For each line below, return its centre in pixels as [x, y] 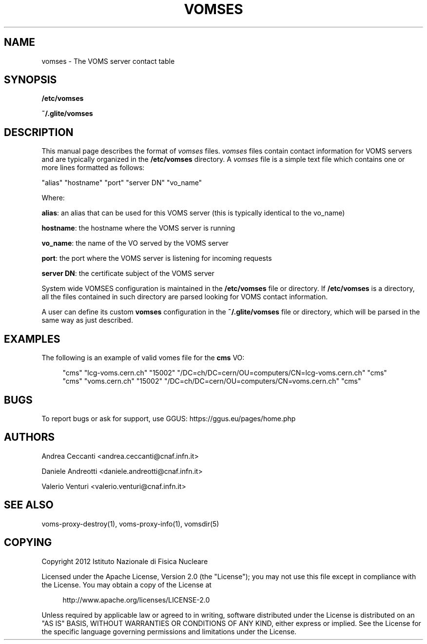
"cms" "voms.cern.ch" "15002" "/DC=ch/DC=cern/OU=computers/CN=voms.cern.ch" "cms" [212, 381]
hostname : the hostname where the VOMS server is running [138, 228]
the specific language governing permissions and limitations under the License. [169, 631]
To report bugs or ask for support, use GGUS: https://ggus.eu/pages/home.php [169, 418]
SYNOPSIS [30, 80]
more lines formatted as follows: [93, 168]
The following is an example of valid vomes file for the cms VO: [143, 358]
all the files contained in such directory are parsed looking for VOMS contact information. [185, 297]
